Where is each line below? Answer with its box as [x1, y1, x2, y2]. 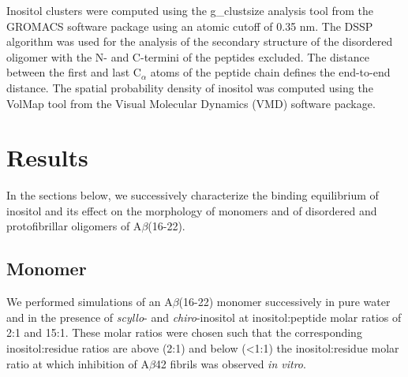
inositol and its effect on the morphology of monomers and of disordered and [6, 202, 377, 218]
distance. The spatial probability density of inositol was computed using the [6, 79, 373, 95]
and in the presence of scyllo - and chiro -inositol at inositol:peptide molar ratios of [6, 308, 402, 325]
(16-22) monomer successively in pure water [178, 293, 391, 310]
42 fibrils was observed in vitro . [155, 355, 306, 371]
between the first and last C [6, 64, 141, 80]
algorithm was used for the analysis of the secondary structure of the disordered [6, 33, 393, 50]
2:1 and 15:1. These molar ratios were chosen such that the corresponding [6, 324, 362, 341]
